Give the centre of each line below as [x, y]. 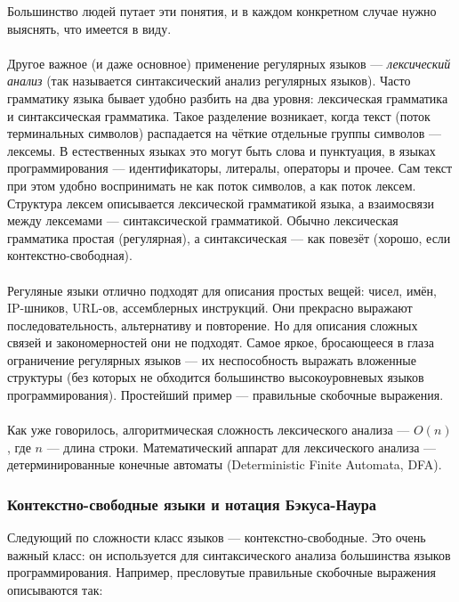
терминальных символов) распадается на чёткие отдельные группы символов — [225, 133]
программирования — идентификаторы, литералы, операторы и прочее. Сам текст [230, 168]
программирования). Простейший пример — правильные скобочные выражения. [225, 395]
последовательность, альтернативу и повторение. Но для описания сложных [213, 325]
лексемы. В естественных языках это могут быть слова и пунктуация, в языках [221, 150]
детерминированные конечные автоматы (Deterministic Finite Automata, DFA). [225, 464]
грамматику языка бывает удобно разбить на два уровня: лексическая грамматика [228, 98]
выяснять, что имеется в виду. [89, 28]
